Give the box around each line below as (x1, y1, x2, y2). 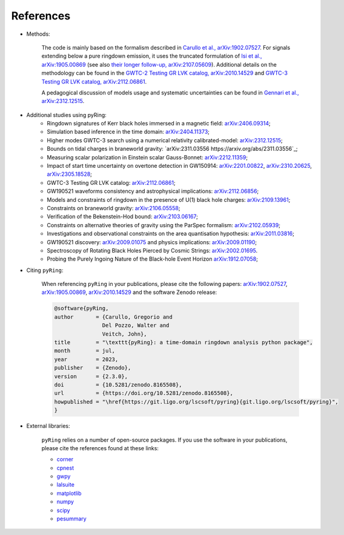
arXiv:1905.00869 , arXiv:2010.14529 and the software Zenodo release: (41, 288, 217, 296)
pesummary (56, 515, 87, 522)
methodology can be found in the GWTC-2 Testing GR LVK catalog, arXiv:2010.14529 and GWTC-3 (41, 70, 288, 77)
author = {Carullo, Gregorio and (54, 313, 173, 321)
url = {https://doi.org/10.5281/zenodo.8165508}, (54, 390, 233, 397)
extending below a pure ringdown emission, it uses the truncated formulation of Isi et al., (41, 52, 263, 60)
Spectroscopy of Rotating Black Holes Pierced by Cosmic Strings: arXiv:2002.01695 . (47, 247, 258, 254)
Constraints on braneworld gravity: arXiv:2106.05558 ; (47, 204, 180, 211)
